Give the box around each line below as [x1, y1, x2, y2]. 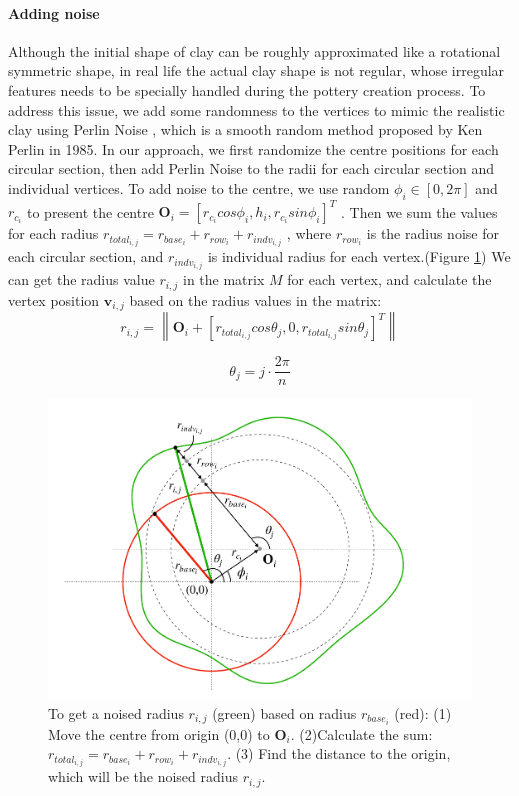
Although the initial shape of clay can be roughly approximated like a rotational [8, 40, 501, 61]
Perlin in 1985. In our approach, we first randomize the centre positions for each [8, 138, 499, 159]
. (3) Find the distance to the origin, [227, 743, 451, 764]
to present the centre [26, 201, 154, 222]
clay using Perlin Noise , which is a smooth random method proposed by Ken [8, 119, 483, 140]
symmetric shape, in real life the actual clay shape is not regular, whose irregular [8, 60, 505, 81]
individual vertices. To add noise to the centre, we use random [8, 177, 390, 198]
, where [286, 223, 332, 244]
